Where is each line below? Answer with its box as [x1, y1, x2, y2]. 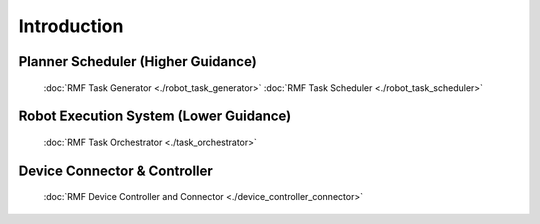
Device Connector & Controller [18, 162, 214, 179]
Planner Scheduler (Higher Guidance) [18, 53, 257, 70]
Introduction [18, 15, 124, 37]
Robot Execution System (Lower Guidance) [18, 108, 292, 125]
